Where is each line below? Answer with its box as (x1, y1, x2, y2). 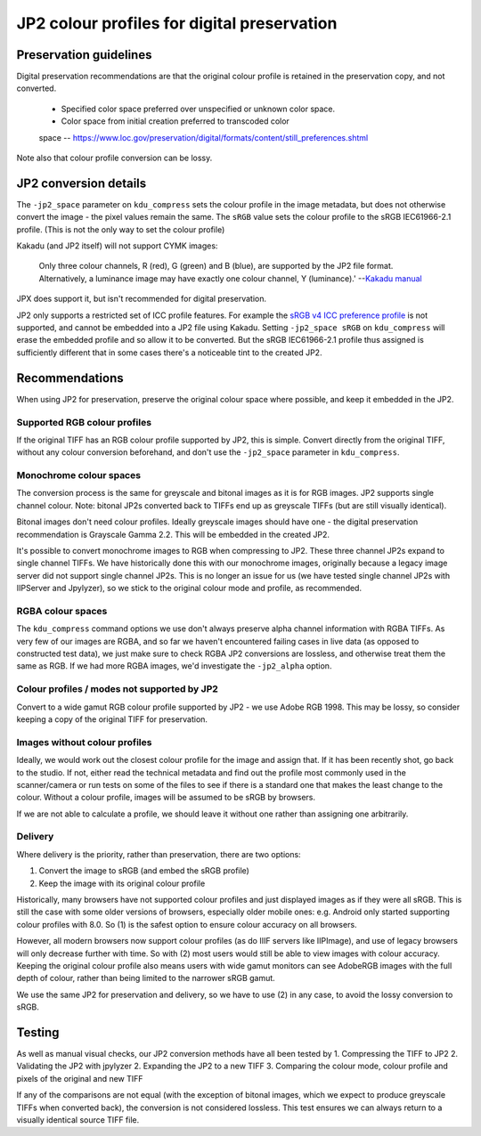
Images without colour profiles (16, 735, 152, 748)
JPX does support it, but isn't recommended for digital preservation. (16, 294, 267, 304)
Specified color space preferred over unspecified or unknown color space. (61, 103, 336, 114)
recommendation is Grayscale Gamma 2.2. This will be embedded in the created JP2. (16, 529, 330, 540)
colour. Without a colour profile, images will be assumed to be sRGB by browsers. (16, 792, 316, 803)
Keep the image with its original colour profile (38, 878, 206, 889)
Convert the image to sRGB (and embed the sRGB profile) (38, 865, 249, 876)
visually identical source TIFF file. (16, 1114, 140, 1125)
